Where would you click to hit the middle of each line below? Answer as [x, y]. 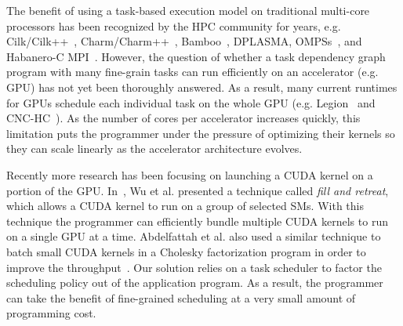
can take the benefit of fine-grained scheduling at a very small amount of [181, 297]
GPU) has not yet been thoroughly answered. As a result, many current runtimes [202, 87]
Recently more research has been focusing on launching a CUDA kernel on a [190, 174]
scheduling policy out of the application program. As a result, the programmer [195, 283]
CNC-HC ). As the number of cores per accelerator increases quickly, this [183, 118]
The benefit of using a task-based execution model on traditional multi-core [188, 10]
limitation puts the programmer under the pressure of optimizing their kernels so [201, 133]
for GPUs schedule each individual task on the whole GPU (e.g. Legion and [191, 102]
